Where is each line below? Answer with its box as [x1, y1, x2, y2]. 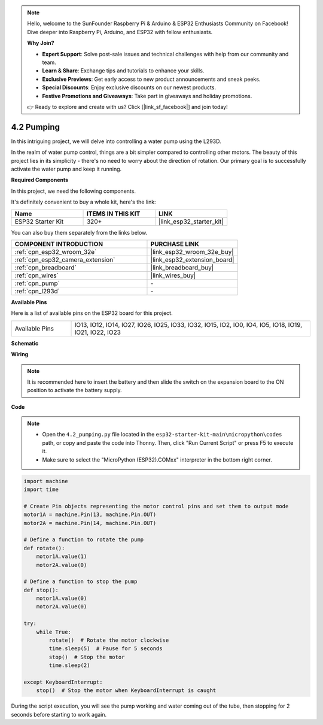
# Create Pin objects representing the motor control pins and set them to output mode [23, 503, 289, 509]
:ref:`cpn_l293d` [14, 287, 60, 295]
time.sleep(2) [48, 662, 90, 669]
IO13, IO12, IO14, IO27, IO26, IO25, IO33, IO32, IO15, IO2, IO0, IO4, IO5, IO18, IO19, [74, 320, 303, 329]
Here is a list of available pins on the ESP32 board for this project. [11, 310, 173, 317]
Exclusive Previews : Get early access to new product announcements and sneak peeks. [42, 75, 261, 83]
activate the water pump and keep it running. [11, 165, 122, 172]
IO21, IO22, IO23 [74, 328, 121, 336]
